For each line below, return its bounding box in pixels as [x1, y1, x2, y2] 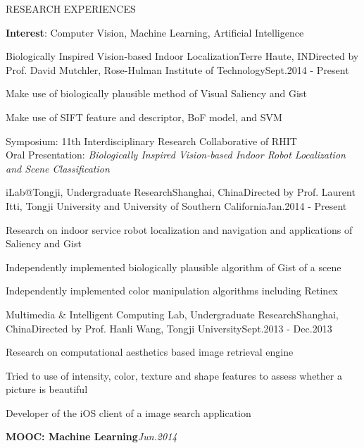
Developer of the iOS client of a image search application [6, 405, 251, 420]
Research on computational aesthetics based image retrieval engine [6, 344, 294, 359]
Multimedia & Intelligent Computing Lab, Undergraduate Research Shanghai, [6, 306, 339, 321]
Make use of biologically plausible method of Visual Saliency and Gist [6, 86, 307, 101]
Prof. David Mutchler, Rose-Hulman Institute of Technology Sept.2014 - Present [6, 62, 349, 77]
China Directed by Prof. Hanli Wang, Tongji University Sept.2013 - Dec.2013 [6, 321, 332, 335]
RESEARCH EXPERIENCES [6, 1, 136, 15]
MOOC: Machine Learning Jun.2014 [6, 429, 177, 444]
